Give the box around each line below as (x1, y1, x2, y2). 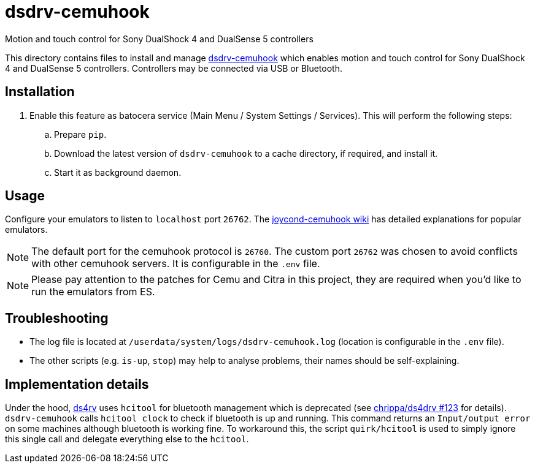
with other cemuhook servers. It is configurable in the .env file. (31, 257, 320, 270)
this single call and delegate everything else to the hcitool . (5, 434, 249, 445)
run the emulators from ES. (31, 285, 155, 298)
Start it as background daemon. (54, 167, 182, 178)
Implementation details (5, 376, 149, 392)
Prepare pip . (54, 129, 107, 140)
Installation (5, 84, 75, 100)
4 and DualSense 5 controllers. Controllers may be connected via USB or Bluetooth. (5, 62, 342, 74)
